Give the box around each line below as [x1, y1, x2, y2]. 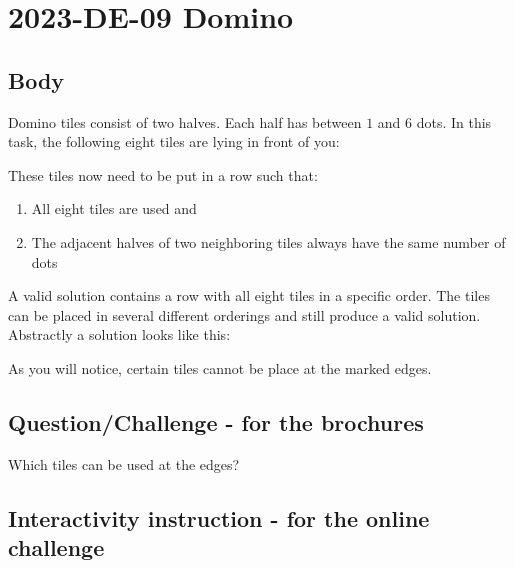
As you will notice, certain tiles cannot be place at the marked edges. [8, 357, 432, 378]
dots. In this [416, 111, 492, 132]
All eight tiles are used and [31, 198, 197, 219]
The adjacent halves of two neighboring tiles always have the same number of [31, 231, 506, 252]
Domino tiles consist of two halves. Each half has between [8, 111, 362, 132]
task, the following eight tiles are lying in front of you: [8, 131, 340, 152]
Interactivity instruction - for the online [8, 502, 430, 533]
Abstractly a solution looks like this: [8, 324, 231, 345]
